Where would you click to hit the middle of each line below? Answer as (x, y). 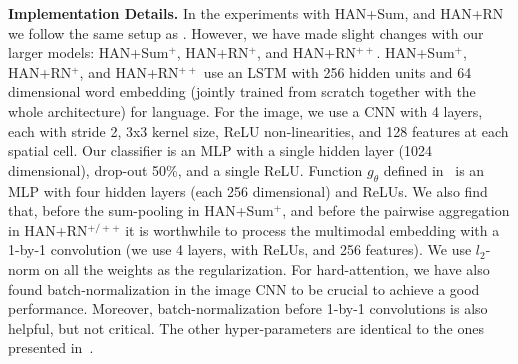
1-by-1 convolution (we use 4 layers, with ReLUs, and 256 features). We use (240, 249)
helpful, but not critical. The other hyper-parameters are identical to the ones (246, 327)
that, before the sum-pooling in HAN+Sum (141, 210)
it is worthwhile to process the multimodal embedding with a (312, 229)
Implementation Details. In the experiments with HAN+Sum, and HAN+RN (256, 13)
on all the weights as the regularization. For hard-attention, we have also (267, 268)
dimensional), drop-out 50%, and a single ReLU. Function (185, 169)
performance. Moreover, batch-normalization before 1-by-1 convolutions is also (248, 308)
